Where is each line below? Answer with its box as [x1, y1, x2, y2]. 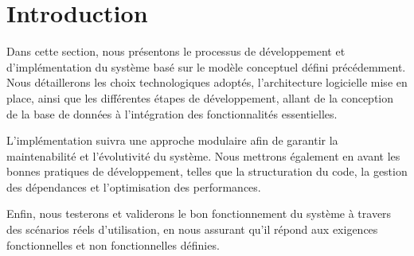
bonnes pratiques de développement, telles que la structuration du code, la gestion [6, 163, 408, 180]
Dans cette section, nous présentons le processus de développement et [6, 43, 346, 60]
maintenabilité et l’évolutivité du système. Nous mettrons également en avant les [6, 147, 400, 164]
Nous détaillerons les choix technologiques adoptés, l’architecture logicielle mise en [6, 74, 408, 91]
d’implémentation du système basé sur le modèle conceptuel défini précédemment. [6, 58, 406, 75]
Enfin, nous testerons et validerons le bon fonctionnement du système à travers [6, 205, 392, 222]
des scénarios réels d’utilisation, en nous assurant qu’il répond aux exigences [6, 221, 378, 238]
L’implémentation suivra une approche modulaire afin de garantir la [6, 132, 338, 149]
